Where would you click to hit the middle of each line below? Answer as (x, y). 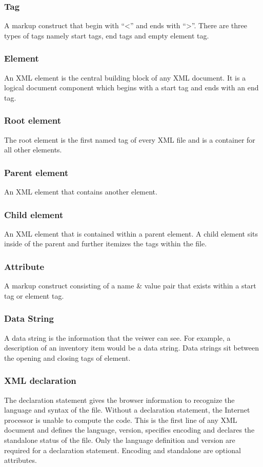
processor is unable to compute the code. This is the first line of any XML (121, 420)
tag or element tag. (34, 295)
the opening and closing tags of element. (67, 357)
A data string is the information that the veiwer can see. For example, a (117, 337)
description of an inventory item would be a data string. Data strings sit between (131, 348)
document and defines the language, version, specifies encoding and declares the (129, 430)
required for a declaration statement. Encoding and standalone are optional (123, 450)
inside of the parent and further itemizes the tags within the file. (106, 244)
